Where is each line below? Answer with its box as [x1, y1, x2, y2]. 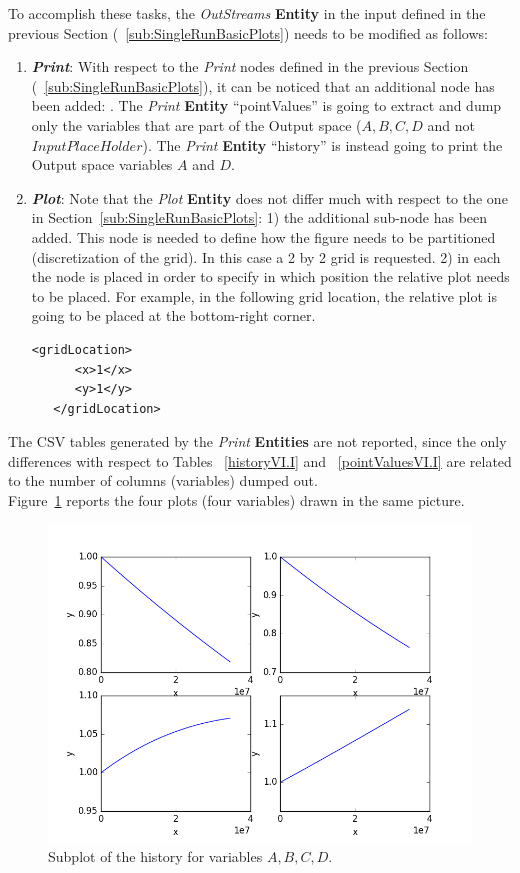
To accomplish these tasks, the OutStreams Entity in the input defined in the [8, 3, 486, 23]
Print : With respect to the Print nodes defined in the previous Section [31, 56, 469, 77]
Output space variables [31, 154, 173, 175]
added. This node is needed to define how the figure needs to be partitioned [31, 226, 496, 247]
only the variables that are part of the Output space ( [31, 114, 362, 135]
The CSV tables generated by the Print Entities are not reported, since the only [8, 431, 507, 452]
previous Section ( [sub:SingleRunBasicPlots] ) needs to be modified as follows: [8, 22, 488, 43]
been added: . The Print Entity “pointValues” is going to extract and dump [31, 95, 502, 116]
